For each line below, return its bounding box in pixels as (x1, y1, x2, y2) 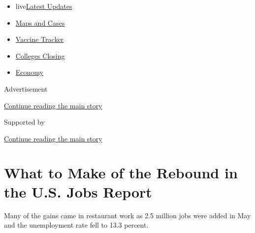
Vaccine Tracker (15, 34, 64, 44)
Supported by (4, 117, 45, 127)
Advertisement (4, 83, 48, 94)
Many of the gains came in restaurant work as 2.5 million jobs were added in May (4, 210, 251, 220)
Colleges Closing (15, 50, 65, 61)
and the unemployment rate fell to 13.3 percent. (4, 220, 149, 230)
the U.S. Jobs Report (4, 181, 152, 201)
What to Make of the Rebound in (4, 162, 238, 182)
